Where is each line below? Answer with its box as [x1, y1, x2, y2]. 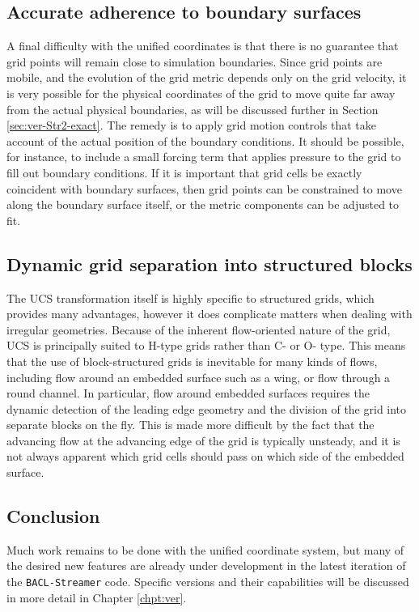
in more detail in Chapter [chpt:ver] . [6, 589, 187, 606]
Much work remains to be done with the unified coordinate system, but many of [6, 541, 404, 558]
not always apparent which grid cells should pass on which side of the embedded [6, 448, 404, 465]
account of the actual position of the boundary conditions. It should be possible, [6, 132, 404, 149]
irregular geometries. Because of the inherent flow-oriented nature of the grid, [6, 321, 391, 338]
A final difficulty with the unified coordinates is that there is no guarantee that [6, 37, 399, 54]
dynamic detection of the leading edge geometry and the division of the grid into [6, 400, 407, 417]
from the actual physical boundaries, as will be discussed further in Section [6, 100, 379, 117]
